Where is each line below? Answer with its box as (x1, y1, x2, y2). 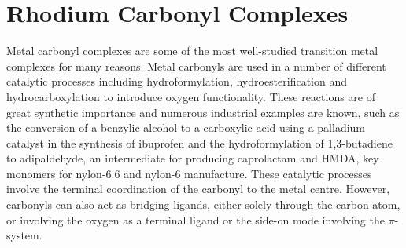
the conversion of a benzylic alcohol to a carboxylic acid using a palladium (6, 119, 366, 136)
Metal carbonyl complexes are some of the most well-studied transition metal (6, 42, 378, 59)
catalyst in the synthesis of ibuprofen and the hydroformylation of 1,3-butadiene (6, 134, 393, 151)
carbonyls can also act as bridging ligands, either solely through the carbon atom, (6, 196, 400, 213)
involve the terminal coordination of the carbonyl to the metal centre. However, (6, 181, 390, 197)
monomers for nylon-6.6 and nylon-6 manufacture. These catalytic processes (6, 165, 372, 181)
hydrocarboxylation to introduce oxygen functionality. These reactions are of (6, 88, 376, 104)
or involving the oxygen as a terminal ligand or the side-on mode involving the (6, 211, 385, 228)
